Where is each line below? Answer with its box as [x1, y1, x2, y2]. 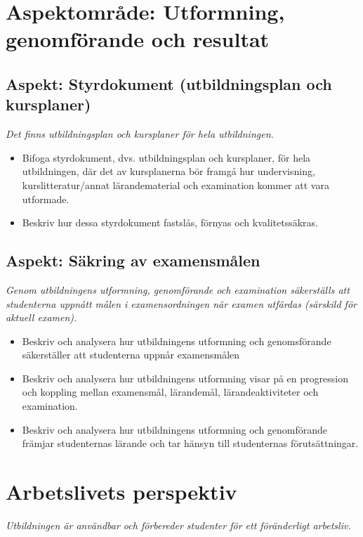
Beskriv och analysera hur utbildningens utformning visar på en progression [22, 370, 348, 385]
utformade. [22, 191, 70, 206]
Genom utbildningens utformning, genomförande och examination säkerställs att [6, 282, 350, 297]
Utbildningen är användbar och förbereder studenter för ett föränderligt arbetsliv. [6, 517, 351, 532]
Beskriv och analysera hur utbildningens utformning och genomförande [22, 422, 328, 436]
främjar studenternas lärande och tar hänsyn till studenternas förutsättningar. [22, 436, 359, 451]
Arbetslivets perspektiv [6, 477, 237, 506]
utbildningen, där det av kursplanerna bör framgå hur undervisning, [22, 164, 315, 179]
